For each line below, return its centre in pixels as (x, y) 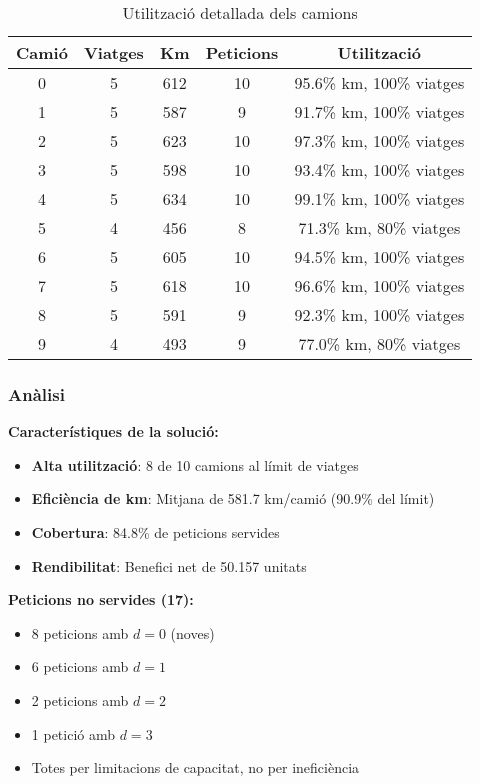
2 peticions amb (80, 699)
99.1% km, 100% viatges (379, 198)
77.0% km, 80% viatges (379, 343)
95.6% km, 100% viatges (379, 82)
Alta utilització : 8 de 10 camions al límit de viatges (195, 464)
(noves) (192, 632)
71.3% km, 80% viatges (379, 227)
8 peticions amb (80, 632)
